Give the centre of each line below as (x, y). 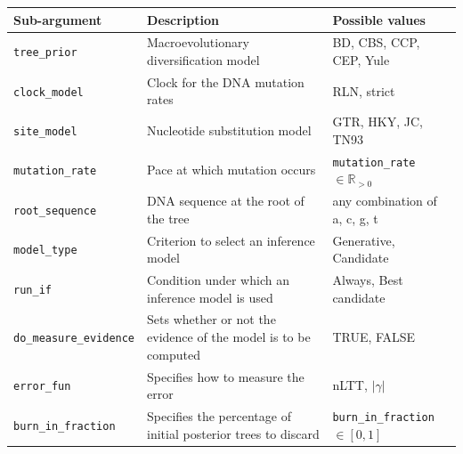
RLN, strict (364, 90)
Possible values (379, 19)
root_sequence (55, 211)
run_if (32, 290)
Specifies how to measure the (226, 376)
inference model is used (210, 297)
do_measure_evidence (74, 339)
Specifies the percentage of (219, 415)
